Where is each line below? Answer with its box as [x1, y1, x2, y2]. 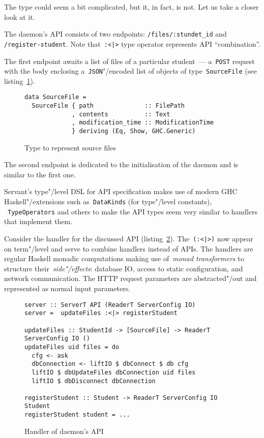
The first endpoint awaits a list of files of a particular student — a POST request [4, 55, 255, 66]
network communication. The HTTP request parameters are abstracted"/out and [4, 273, 257, 284]
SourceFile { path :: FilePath [32, 102, 185, 110]
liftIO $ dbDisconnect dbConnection [32, 377, 156, 385]
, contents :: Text [72, 110, 170, 118]
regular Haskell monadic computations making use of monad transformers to [4, 253, 244, 264]
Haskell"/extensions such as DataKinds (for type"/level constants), [4, 196, 212, 207]
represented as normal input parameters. [4, 283, 131, 293]
